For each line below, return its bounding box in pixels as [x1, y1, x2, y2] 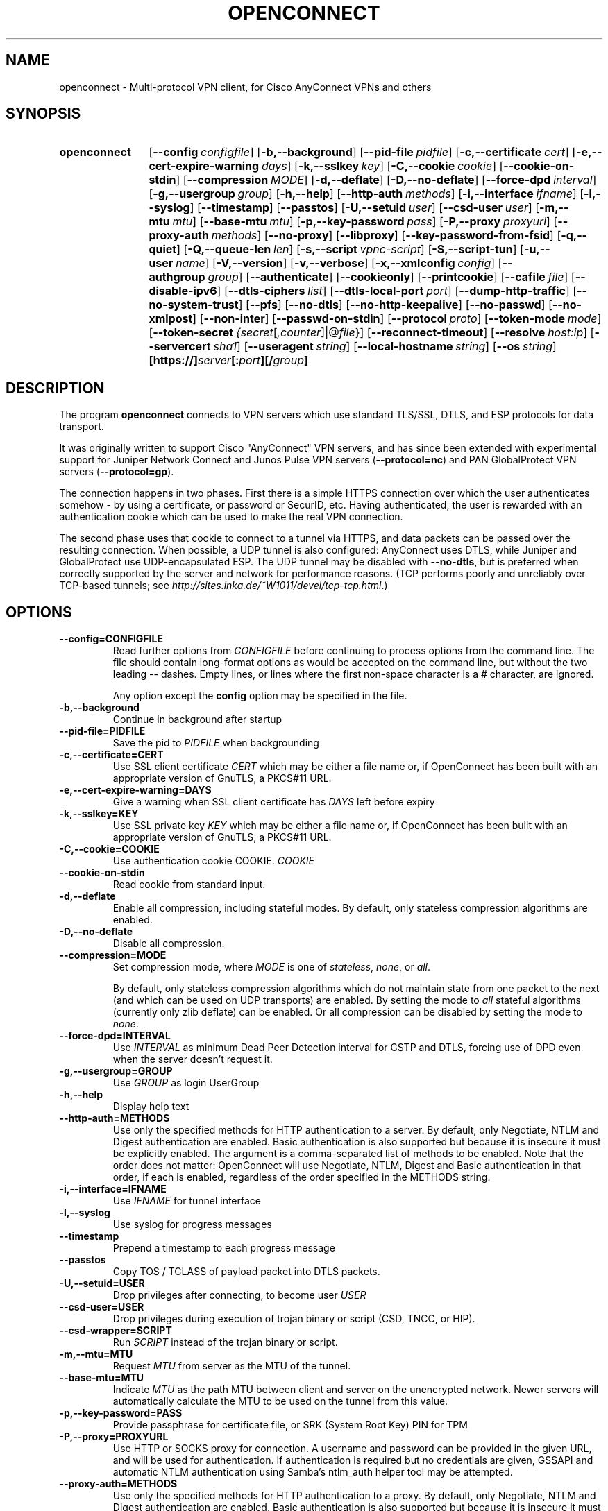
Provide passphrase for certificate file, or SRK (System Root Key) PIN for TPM [112, 1419, 468, 1431]
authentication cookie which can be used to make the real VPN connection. [59, 511, 403, 523]
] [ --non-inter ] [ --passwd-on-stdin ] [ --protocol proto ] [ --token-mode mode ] [192, 311, 602, 326]
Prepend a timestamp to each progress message [112, 1242, 335, 1254]
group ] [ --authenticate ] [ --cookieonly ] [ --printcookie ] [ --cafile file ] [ [208, 270, 575, 284]
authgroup [149, 270, 205, 284]
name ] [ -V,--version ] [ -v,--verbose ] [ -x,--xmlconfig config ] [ [176, 256, 503, 271]
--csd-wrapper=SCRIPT [59, 1324, 172, 1337]
